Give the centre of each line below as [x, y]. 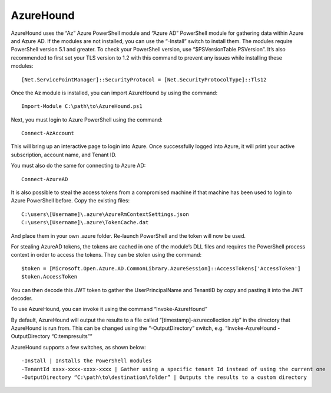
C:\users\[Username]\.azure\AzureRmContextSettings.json [105, 214]
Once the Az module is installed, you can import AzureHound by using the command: [114, 93]
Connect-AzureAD [45, 179]
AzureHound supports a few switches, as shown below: [78, 347]
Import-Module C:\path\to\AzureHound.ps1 [82, 107]
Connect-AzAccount [48, 133]
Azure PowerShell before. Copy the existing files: [70, 201]
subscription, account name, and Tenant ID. [64, 155]
